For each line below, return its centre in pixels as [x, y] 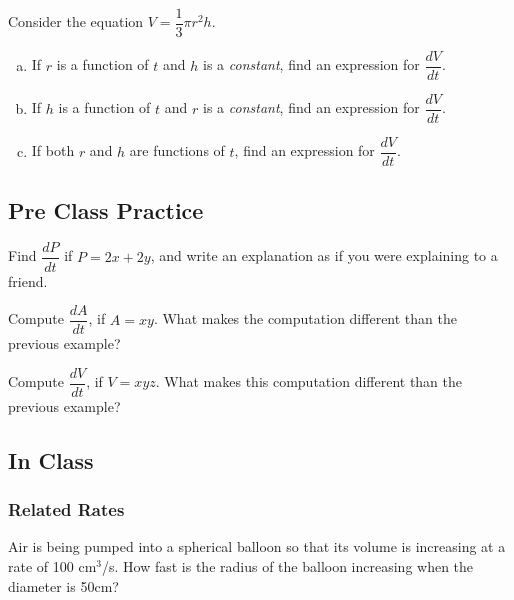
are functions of [177, 150]
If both [53, 150]
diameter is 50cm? [63, 585]
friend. [28, 280]
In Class [51, 459]
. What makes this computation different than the [309, 381]
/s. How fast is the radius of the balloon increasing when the [288, 566]
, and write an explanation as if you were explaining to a [324, 255]
